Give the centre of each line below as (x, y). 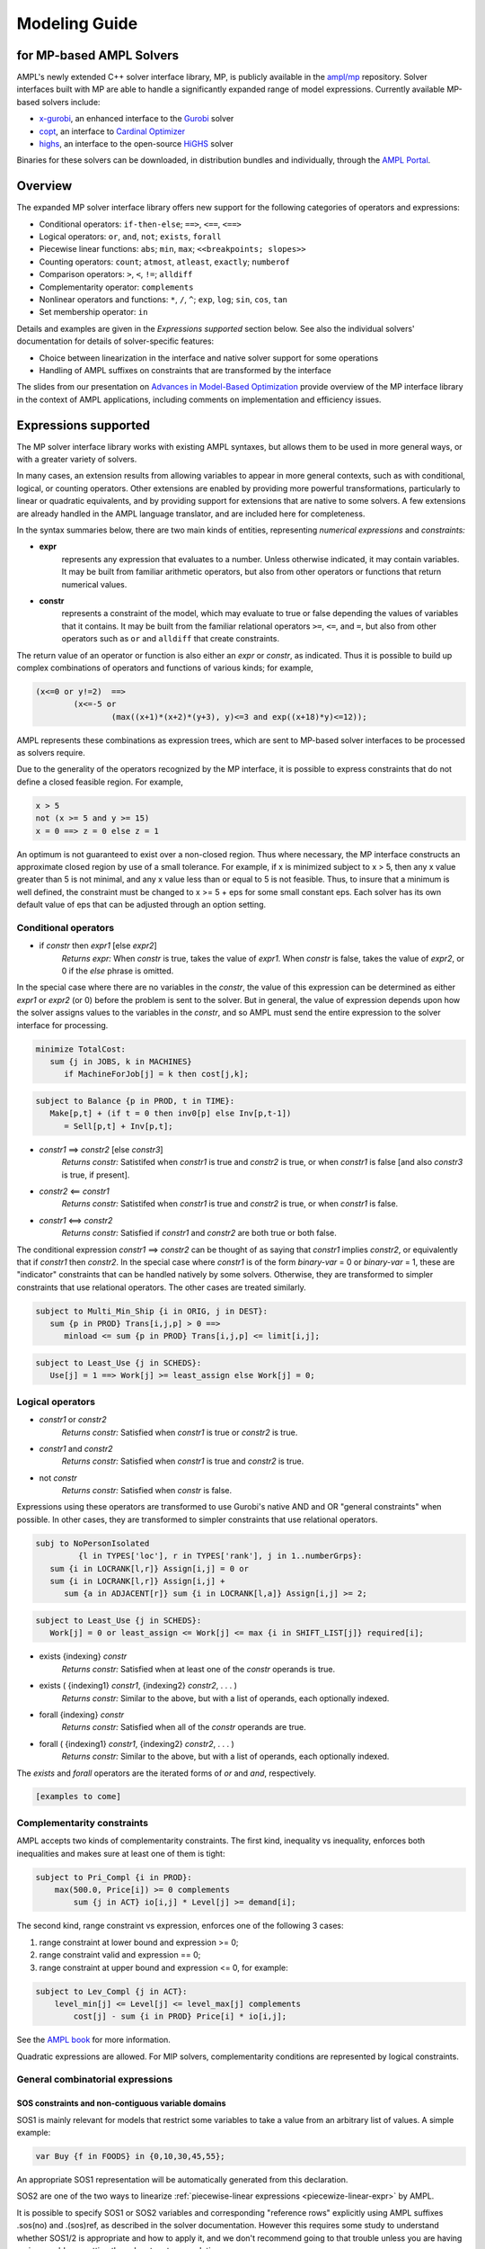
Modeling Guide (77, 23)
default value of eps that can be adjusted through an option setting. (141, 905)
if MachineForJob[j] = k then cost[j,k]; (156, 1074)
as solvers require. (51, 753)
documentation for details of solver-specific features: (115, 341)
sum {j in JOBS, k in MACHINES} (121, 1062)
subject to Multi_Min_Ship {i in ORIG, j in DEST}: (152, 1311)
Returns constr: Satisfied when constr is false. (147, 1491)
